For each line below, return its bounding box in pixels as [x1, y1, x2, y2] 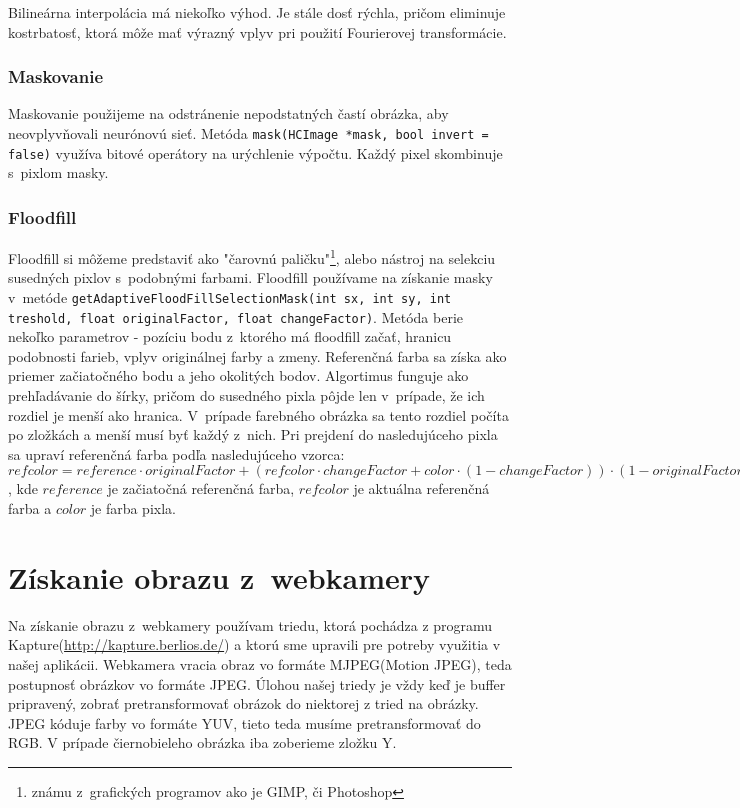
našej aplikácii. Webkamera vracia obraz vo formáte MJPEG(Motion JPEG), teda [8, 653, 512, 674]
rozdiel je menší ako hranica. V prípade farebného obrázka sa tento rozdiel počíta [8, 404, 509, 425]
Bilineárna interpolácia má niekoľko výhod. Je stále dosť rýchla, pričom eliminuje [8, 2, 506, 22]
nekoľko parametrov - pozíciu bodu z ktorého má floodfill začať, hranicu [8, 326, 452, 347]
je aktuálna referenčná [353, 478, 490, 499]
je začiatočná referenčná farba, [107, 478, 295, 499]
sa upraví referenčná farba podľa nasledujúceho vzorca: [8, 443, 345, 464]
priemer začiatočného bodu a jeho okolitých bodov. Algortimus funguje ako [8, 365, 469, 386]
